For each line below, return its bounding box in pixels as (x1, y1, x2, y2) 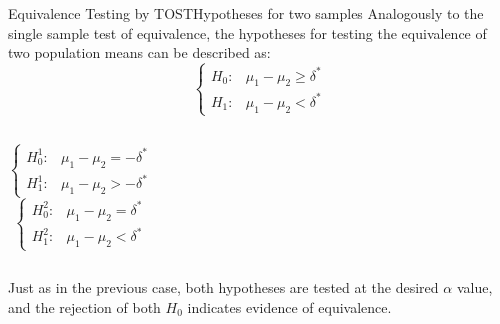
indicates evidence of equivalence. (187, 296, 392, 317)
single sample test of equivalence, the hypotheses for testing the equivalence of (8, 22, 487, 43)
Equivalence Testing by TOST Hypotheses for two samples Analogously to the (8, 3, 484, 23)
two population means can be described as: (8, 42, 271, 63)
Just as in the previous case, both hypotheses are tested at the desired (8, 277, 439, 298)
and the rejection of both (8, 296, 161, 317)
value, (456, 277, 493, 298)
